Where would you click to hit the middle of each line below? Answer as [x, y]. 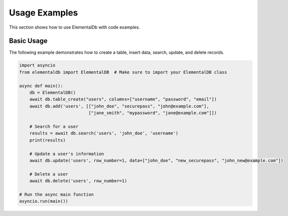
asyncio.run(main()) [44, 201]
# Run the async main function [57, 194]
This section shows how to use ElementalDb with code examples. [75, 27]
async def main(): [41, 86]
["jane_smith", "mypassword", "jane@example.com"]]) [153, 113]
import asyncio [37, 65]
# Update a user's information [67, 154]
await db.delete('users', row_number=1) [78, 181]
